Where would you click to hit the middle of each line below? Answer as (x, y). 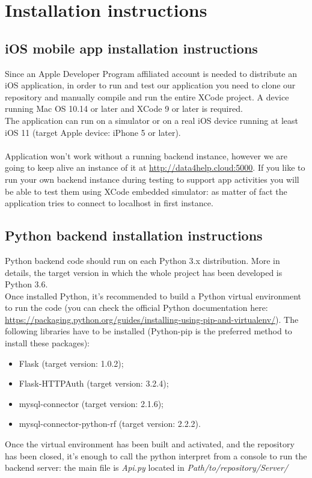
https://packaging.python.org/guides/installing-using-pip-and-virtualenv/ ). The (152, 319)
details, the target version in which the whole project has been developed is (144, 272)
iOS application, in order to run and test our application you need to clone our (150, 85)
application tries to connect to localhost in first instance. (109, 203)
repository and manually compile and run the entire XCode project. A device (147, 97)
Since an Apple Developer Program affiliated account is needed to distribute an (151, 73)
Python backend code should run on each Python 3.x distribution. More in (142, 260)
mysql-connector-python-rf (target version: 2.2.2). (110, 424)
